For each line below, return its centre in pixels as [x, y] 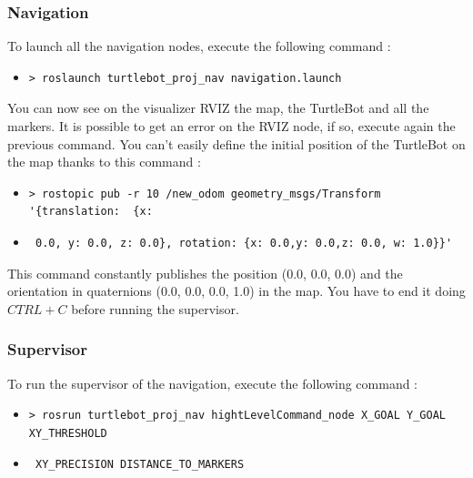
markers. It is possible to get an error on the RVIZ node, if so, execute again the [231, 126]
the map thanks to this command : [104, 162]
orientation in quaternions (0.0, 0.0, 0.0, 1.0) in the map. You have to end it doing [236, 291]
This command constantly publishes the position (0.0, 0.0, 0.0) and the [205, 273]
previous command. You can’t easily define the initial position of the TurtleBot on [236, 143]
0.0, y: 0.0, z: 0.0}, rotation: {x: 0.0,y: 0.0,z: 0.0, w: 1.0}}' [244, 243]
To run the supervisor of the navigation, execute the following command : [213, 383]
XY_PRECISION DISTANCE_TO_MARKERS [140, 465]
